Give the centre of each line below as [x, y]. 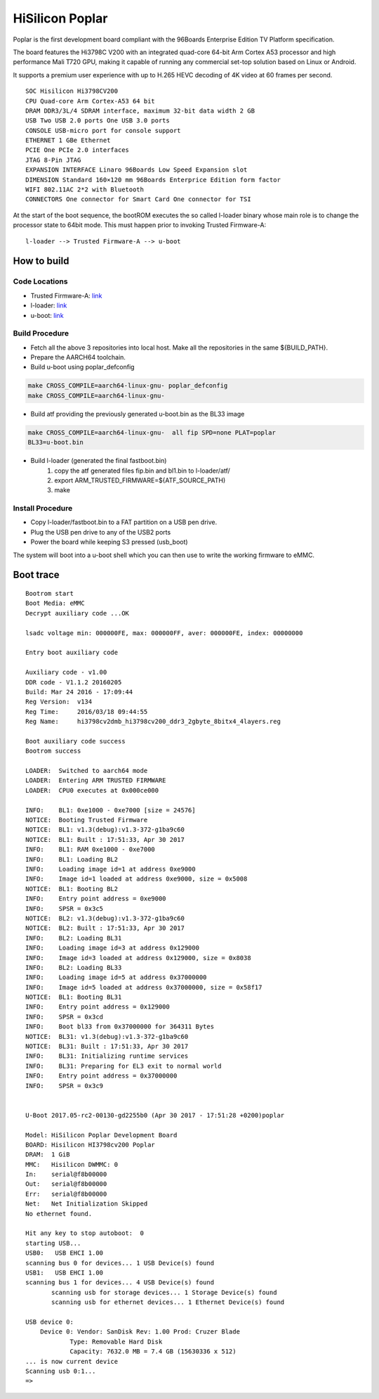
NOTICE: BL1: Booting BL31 [74, 997]
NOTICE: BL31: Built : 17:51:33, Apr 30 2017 [107, 1047]
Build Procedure [41, 333]
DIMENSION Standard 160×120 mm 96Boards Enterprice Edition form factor [153, 180]
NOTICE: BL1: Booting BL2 [72, 889]
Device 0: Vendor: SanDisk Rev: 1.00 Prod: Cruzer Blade [140, 1332]
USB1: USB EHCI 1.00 [65, 1273]
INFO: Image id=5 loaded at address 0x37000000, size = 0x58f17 [144, 987]
